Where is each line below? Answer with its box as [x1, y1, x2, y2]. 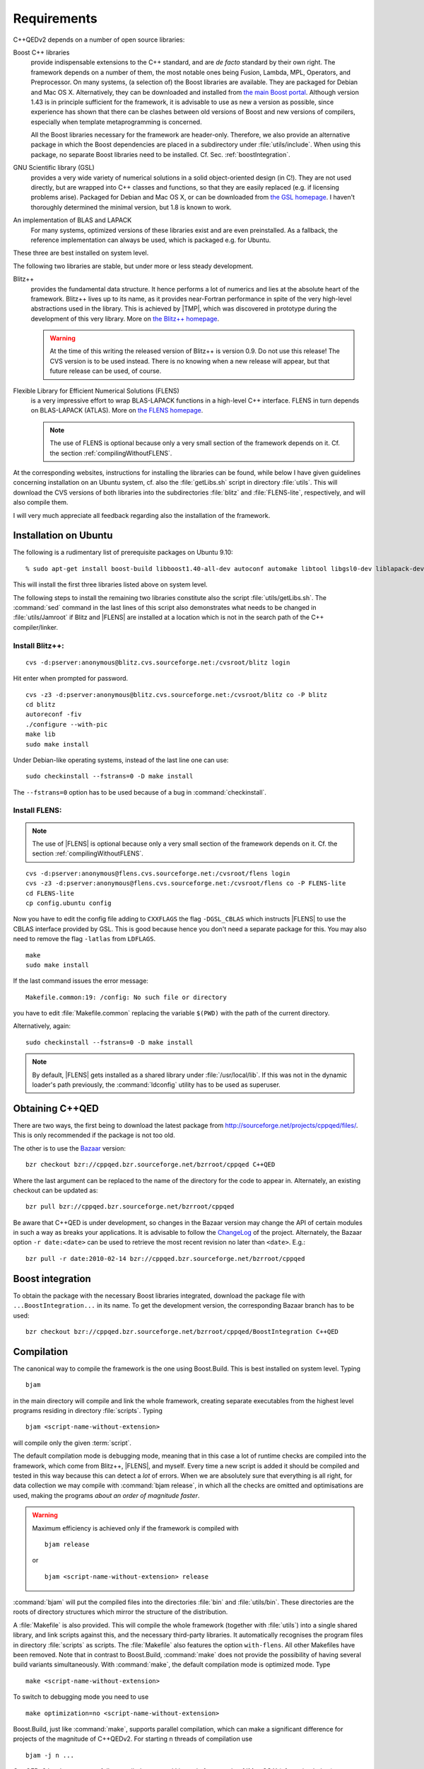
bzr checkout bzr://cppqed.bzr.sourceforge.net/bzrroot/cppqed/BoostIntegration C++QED [25, 1327, 339, 1335]
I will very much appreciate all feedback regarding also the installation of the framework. [13, 511, 271, 519]
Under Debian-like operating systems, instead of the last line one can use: [13, 756, 229, 764]
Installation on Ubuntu [13, 529, 113, 541]
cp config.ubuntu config [25, 899, 112, 907]
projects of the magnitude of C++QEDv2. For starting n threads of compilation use [13, 1734, 253, 1744]
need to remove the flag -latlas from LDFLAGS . [13, 935, 155, 943]
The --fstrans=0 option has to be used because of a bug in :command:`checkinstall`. [13, 788, 266, 796]
